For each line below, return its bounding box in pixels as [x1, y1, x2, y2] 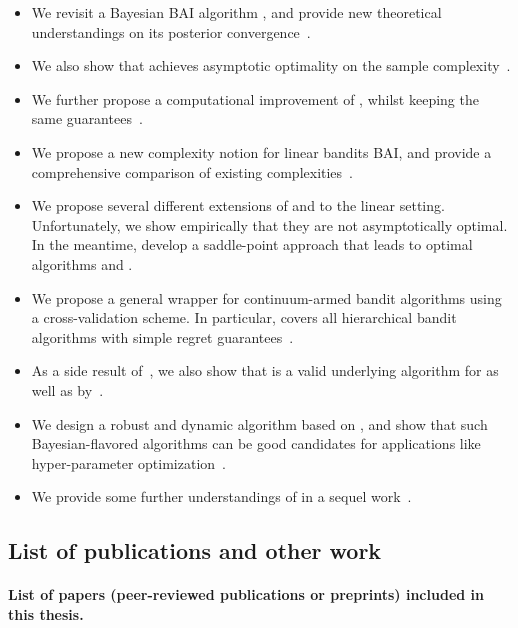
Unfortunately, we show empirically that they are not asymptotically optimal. [31, 214, 508, 235]
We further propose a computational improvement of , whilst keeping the [31, 88, 479, 109]
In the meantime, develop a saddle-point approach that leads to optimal [31, 234, 473, 255]
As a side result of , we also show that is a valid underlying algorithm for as [31, 360, 499, 381]
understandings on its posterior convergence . [31, 21, 311, 42]
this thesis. [8, 603, 84, 624]
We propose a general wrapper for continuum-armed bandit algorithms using [31, 287, 502, 308]
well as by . [31, 379, 104, 400]
